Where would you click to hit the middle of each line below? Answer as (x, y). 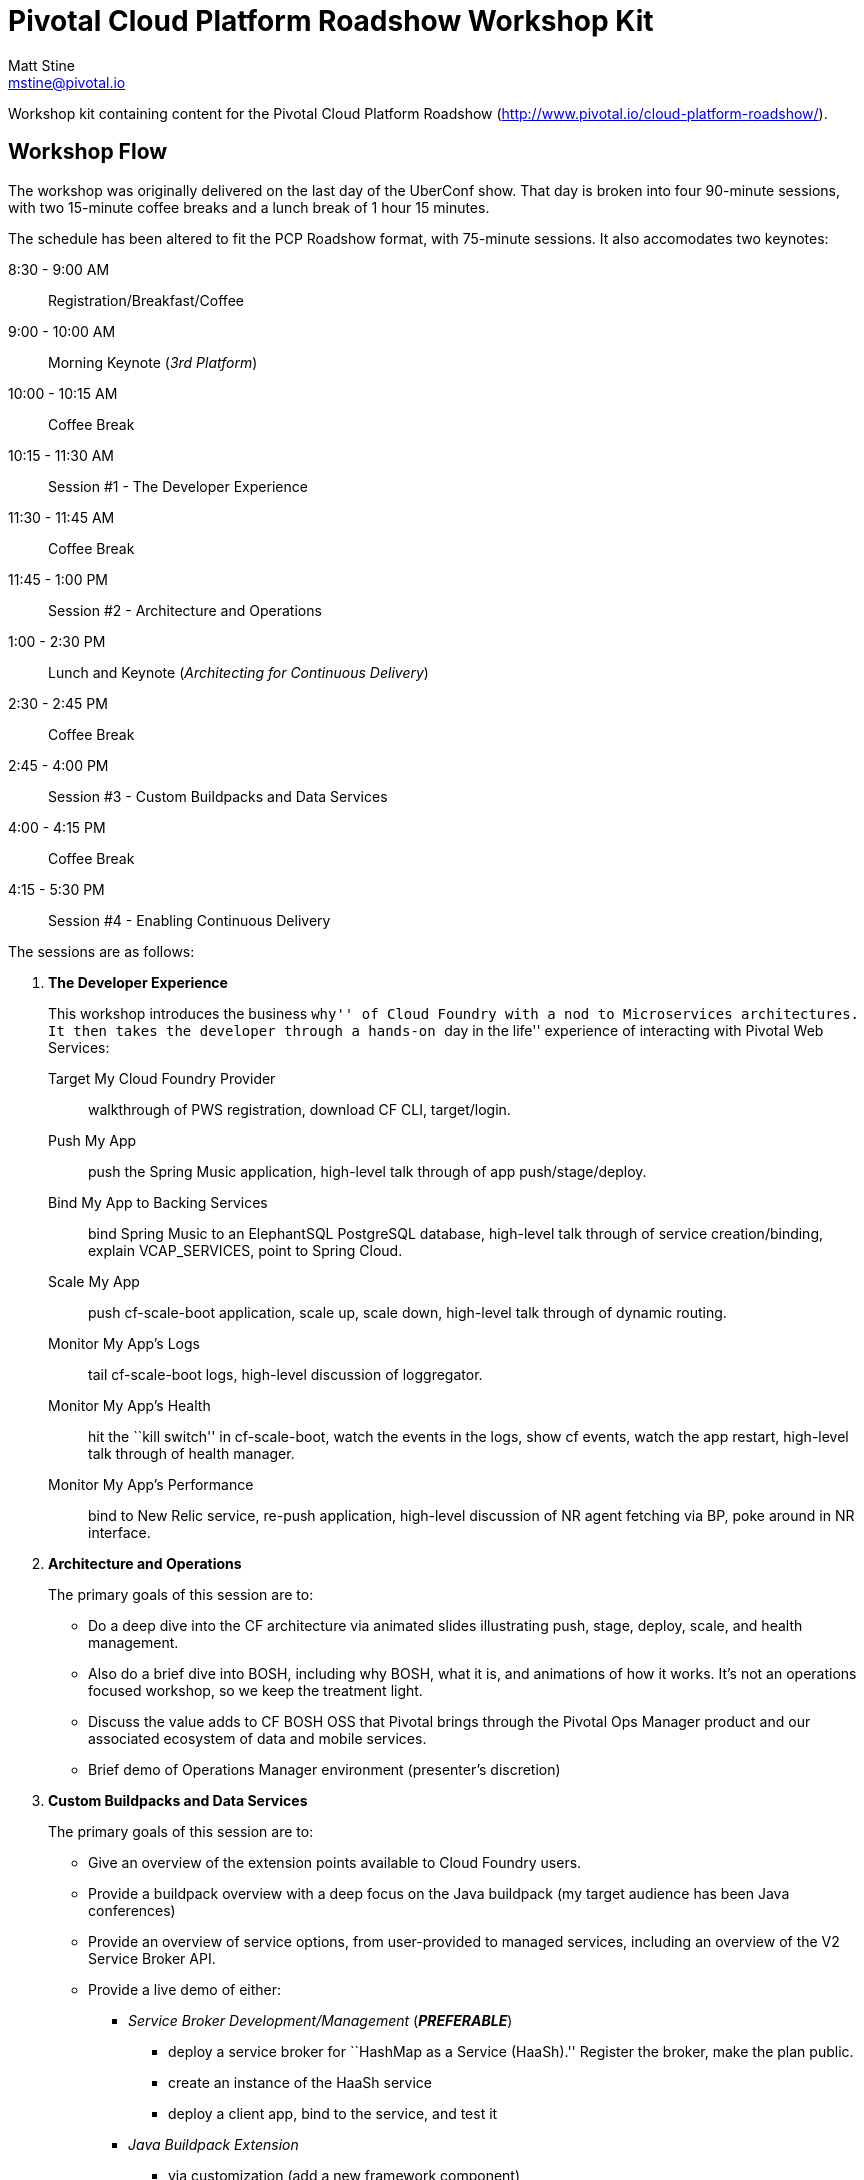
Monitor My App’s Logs (124, 1343)
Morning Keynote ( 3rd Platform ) (153, 362)
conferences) (132, 1910)
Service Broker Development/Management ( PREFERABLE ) (320, 2020)
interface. (119, 1532)
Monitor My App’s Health (129, 1405)
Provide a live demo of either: (185, 1989)
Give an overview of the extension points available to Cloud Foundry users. (335, 1862)
